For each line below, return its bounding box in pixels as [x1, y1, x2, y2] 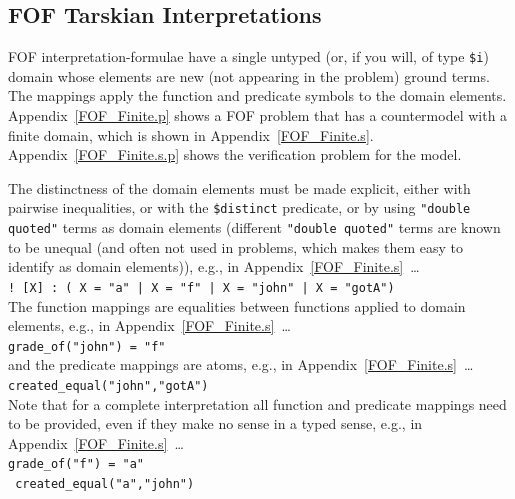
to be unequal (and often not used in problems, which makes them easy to [8, 236, 463, 257]
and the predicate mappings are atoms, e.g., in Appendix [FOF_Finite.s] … [8, 354, 474, 375]
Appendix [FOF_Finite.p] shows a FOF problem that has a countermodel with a [8, 105, 508, 126]
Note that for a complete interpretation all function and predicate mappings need [8, 393, 507, 414]
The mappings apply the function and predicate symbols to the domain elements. [8, 85, 507, 106]
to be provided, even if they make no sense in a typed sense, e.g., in [8, 413, 423, 434]
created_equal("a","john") [15, 477, 195, 492]
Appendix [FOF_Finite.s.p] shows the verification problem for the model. [8, 144, 462, 165]
